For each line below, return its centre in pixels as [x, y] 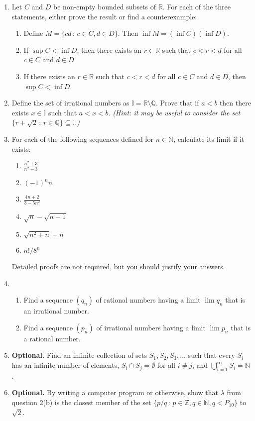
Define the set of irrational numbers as [70, 103]
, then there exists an [109, 50]
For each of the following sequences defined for [83, 139]
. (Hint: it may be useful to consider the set [174, 112]
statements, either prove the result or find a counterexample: [104, 16]
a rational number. [52, 338]
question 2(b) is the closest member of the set [81, 402]
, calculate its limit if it [209, 139]
